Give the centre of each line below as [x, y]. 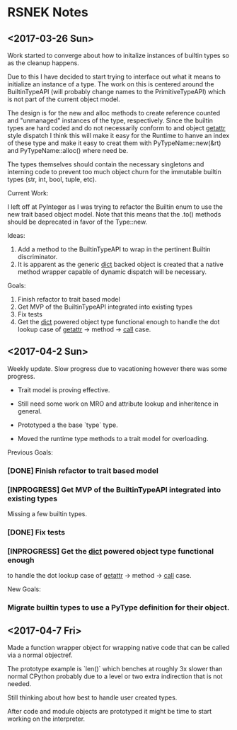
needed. [19, 683]
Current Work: [28, 193]
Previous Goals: [30, 452]
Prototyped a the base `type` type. [68, 425]
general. [30, 411]
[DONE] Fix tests [36, 532]
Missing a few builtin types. [47, 514]
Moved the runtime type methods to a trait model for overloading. [113, 438]
